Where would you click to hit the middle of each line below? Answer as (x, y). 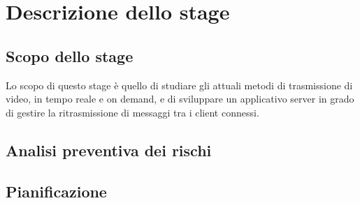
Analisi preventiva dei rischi (109, 150)
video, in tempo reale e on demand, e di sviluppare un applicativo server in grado (180, 99)
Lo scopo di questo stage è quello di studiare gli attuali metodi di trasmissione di (179, 85)
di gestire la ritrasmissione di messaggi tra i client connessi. (132, 112)
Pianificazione (56, 191)
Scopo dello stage (70, 55)
